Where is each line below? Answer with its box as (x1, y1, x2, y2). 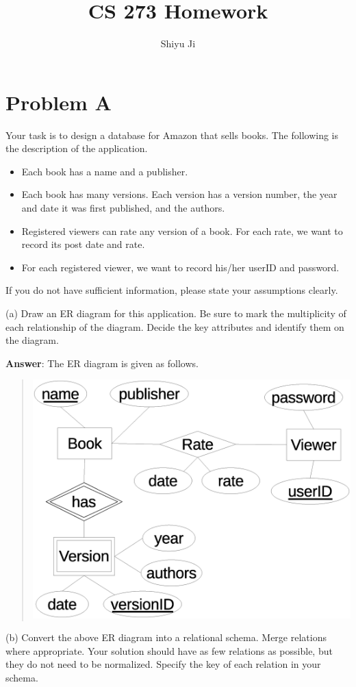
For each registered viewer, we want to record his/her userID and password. (21, 260, 340, 274)
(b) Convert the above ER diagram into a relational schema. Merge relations (5, 630, 327, 645)
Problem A (5, 88, 112, 116)
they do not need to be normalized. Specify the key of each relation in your (5, 657, 321, 671)
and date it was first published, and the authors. (21, 201, 225, 215)
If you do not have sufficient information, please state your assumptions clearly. (5, 283, 338, 297)
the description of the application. (5, 141, 148, 155)
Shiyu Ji (160, 36, 196, 51)
